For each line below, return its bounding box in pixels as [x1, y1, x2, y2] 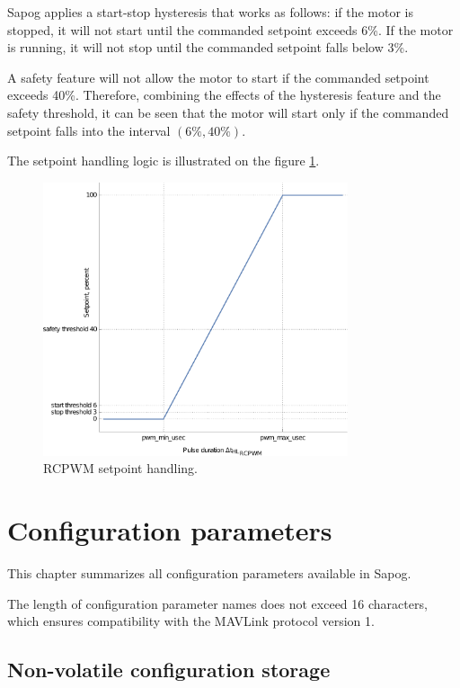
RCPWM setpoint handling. [43, 459, 199, 478]
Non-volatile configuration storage [7, 656, 331, 684]
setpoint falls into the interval [7, 121, 171, 139]
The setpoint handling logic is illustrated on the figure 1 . [7, 151, 320, 170]
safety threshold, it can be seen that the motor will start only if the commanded [7, 103, 449, 121]
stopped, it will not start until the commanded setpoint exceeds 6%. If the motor [7, 20, 454, 39]
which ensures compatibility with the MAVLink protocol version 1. [7, 612, 375, 630]
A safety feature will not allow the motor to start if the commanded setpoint [7, 67, 429, 86]
